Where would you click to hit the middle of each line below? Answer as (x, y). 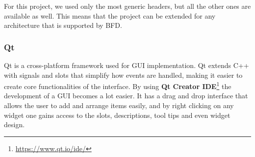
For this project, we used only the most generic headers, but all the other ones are (127, 6)
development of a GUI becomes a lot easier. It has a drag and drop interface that (126, 96)
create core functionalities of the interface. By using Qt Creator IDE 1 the (118, 85)
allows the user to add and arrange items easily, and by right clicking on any (119, 105)
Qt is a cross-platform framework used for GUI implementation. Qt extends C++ (127, 65)
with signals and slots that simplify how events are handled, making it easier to (123, 75)
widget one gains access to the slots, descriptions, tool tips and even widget (117, 115)
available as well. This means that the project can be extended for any (110, 15)
